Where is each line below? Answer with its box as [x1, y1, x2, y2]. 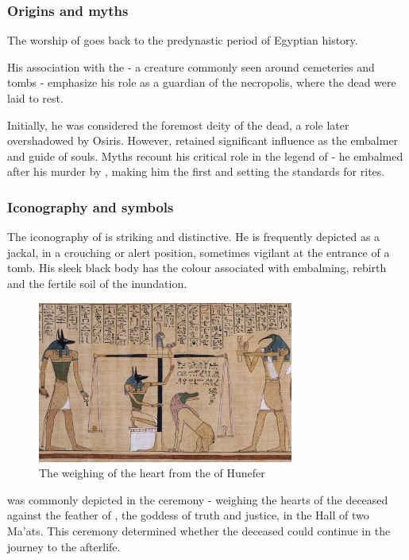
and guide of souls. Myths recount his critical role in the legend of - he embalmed [7, 147, 403, 164]
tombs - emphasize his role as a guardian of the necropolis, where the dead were [7, 74, 396, 91]
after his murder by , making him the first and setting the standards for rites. [7, 163, 385, 180]
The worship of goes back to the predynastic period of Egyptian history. [7, 32, 358, 49]
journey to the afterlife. [7, 538, 121, 554]
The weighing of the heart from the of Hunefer [39, 465, 265, 481]
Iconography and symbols [7, 196, 174, 216]
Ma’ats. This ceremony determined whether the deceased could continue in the [7, 522, 391, 539]
